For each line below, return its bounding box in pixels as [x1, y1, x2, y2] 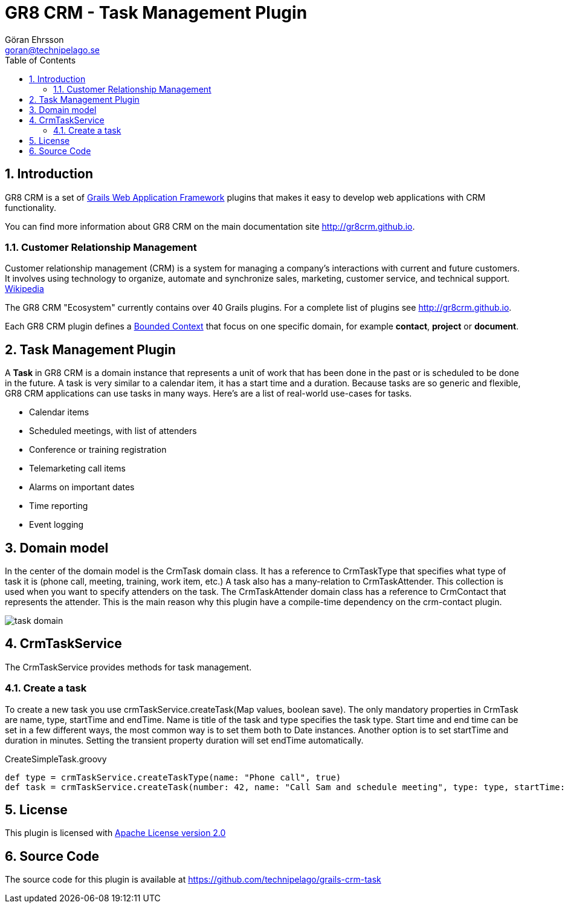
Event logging [29, 519, 84, 530]
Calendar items [29, 407, 89, 418]
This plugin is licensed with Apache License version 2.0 [5, 828, 226, 838]
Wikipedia [5, 284, 44, 294]
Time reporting [29, 501, 88, 511]
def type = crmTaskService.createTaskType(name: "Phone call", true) [5, 772, 341, 782]
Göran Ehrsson [5, 34, 64, 45]
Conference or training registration [29, 444, 167, 455]
